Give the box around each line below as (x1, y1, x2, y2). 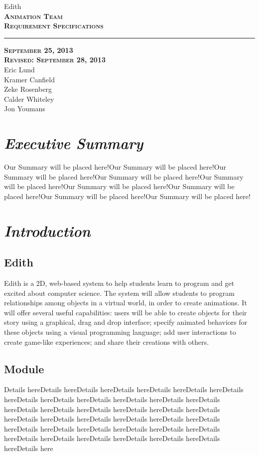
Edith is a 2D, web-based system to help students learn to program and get (4, 278, 235, 288)
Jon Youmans (4, 103, 45, 114)
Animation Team (4, 10, 63, 21)
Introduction (4, 220, 91, 241)
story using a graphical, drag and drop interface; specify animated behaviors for (4, 317, 248, 327)
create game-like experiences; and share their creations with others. (4, 336, 209, 347)
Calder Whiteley (4, 93, 54, 104)
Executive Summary (4, 133, 143, 154)
